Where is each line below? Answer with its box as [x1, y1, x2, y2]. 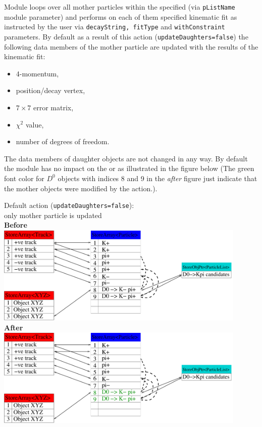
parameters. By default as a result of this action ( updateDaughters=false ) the [4, 31, 248, 41]
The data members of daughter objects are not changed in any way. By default [4, 153, 248, 163]
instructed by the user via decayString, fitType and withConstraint [4, 21, 225, 32]
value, [25, 119, 44, 130]
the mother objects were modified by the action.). [4, 183, 158, 193]
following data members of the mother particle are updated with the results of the [4, 41, 258, 52]
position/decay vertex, [16, 85, 85, 96]
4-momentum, [16, 68, 59, 78]
